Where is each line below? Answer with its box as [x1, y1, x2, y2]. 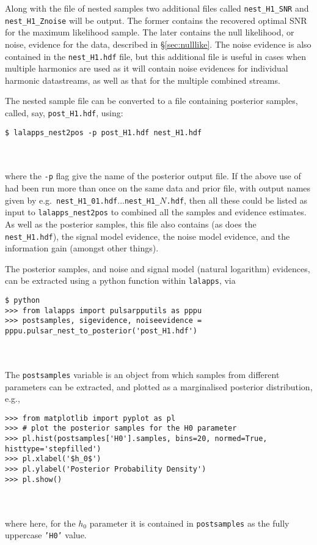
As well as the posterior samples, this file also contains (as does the [5, 218, 257, 230]
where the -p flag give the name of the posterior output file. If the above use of [5, 169, 301, 182]
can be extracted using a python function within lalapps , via [5, 274, 236, 287]
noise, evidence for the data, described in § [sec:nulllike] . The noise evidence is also [5, 37, 312, 50]
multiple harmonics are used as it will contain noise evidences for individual [5, 62, 288, 75]
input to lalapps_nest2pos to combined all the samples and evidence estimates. [5, 206, 307, 218]
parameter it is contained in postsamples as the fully [89, 516, 290, 529]
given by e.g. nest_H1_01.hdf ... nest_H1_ [5, 193, 160, 206]
